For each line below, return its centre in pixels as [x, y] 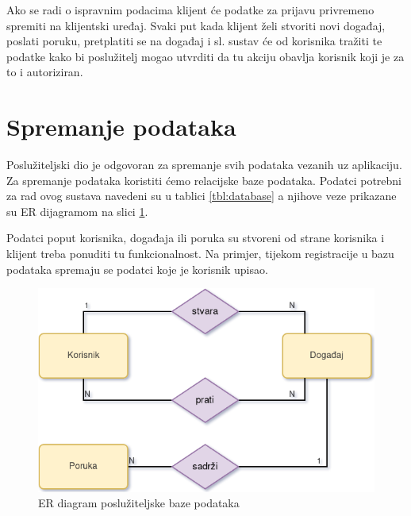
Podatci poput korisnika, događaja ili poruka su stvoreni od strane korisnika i [196, 238]
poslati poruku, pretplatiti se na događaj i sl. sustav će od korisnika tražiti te [194, 41]
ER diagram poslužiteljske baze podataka [139, 503]
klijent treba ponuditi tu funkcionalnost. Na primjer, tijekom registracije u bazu [200, 254]
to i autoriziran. [45, 72]
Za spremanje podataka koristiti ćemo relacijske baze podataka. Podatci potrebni [204, 180]
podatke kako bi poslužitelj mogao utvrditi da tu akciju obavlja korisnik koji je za [205, 56]
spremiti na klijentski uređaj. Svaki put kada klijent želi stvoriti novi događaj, [196, 25]
